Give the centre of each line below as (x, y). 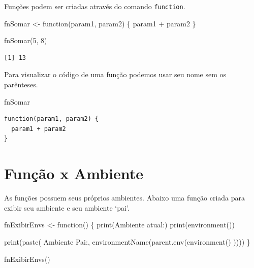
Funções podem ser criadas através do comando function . (95, 6)
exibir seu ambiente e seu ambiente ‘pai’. (67, 207)
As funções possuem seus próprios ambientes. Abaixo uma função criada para (125, 198)
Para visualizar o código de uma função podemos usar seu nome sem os (115, 74)
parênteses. (21, 85)
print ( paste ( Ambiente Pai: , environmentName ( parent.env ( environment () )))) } (127, 241)
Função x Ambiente (74, 173)
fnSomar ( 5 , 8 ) (26, 40)
